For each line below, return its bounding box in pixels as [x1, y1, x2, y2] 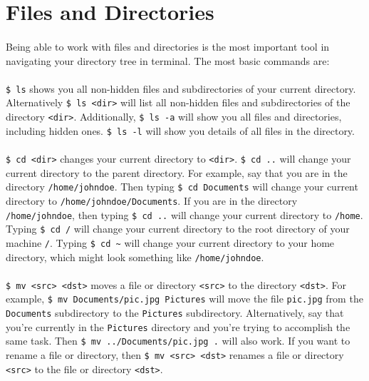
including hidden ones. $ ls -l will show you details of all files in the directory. [6, 123, 355, 138]
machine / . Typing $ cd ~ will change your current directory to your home [6, 235, 335, 250]
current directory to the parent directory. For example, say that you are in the [6, 165, 348, 180]
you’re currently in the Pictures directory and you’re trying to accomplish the [6, 319, 350, 334]
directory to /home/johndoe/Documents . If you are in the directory [6, 193, 298, 208]
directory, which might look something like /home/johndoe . [6, 249, 264, 264]
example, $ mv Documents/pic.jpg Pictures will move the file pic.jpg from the [6, 291, 363, 306]
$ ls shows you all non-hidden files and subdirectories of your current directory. [6, 81, 356, 96]
